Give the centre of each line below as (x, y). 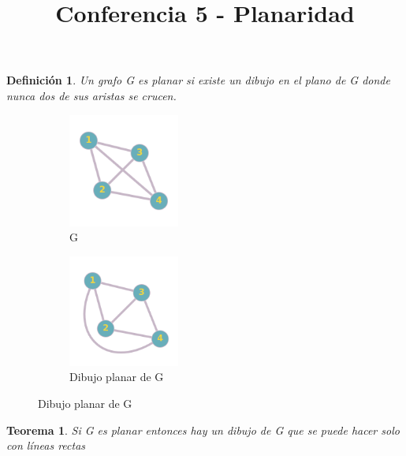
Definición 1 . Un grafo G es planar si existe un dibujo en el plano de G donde (198, 80)
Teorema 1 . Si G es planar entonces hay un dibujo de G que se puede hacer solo (203, 430)
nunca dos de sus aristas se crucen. (91, 95)
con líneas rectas (46, 445)
